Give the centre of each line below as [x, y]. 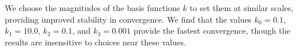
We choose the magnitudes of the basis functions [92, 8]
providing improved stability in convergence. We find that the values [128, 19]
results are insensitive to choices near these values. [95, 42]
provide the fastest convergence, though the [212, 31]
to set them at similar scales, [242, 8]
